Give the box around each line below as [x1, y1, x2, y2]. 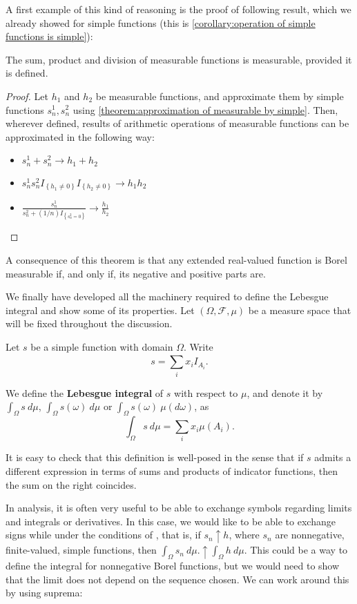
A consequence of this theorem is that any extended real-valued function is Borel [6, 253, 347, 267]
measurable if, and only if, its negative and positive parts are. [6, 266, 266, 280]
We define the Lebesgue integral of [6, 385, 164, 400]
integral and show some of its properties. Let [6, 302, 195, 317]
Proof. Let [6, 88, 48, 103]
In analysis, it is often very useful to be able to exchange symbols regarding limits [6, 500, 352, 515]
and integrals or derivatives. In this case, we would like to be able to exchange [6, 514, 336, 528]
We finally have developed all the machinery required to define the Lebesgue [6, 289, 329, 304]
